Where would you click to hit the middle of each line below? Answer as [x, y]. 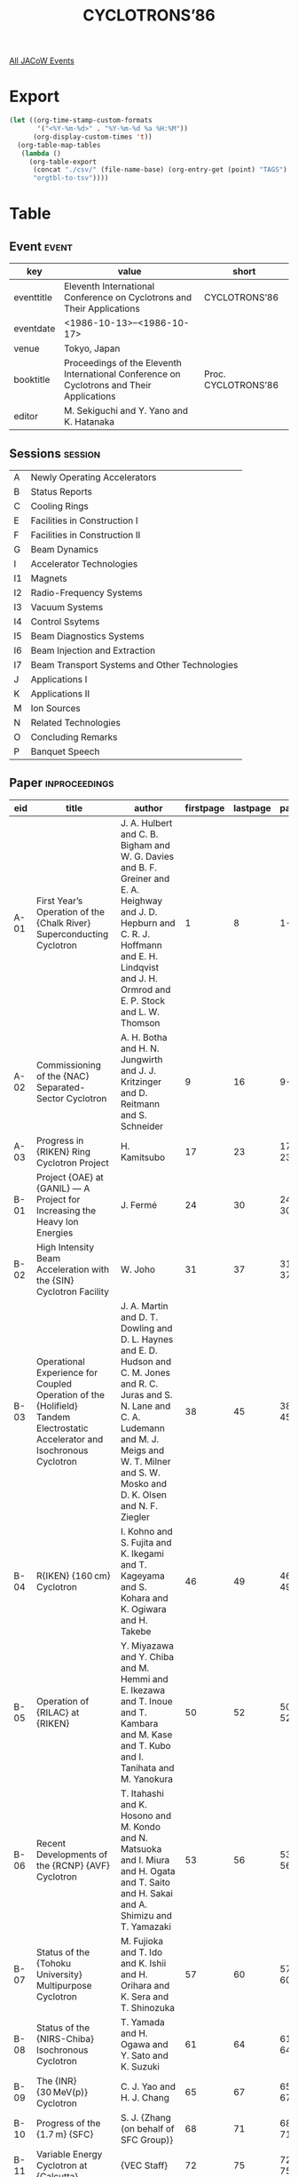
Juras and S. [146, 1394]
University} [59, 1974]
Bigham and [145, 845]
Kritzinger [141, 1082]
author [149, 807]
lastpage [253, 807]
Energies [55, 1233]
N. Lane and [145, 1406]
